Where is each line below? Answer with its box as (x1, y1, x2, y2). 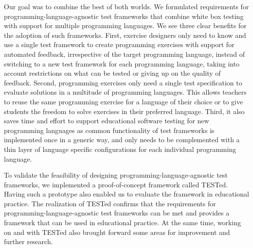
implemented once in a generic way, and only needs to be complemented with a (4, 134, 240, 145)
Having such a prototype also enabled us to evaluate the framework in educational (4, 189, 249, 199)
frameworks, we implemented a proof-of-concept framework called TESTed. (4, 179, 228, 189)
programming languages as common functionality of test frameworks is (4, 125, 215, 135)
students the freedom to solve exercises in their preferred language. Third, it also (4, 106, 245, 116)
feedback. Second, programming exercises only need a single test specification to (4, 77, 242, 87)
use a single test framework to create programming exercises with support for (4, 39, 235, 50)
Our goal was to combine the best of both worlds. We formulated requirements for (4, 1, 249, 11)
